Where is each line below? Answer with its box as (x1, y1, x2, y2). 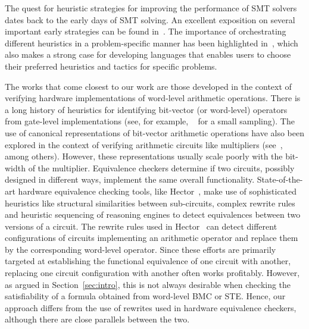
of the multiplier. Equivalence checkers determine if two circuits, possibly (28, 161, 295, 174)
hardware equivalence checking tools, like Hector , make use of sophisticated (18, 184, 297, 197)
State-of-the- (257, 173, 303, 186)
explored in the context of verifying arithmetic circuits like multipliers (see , (5, 138, 283, 151)
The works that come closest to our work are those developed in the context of (5, 80, 292, 92)
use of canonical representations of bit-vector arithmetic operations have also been (5, 126, 305, 139)
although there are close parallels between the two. (5, 313, 190, 325)
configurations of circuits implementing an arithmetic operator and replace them (5, 231, 298, 244)
